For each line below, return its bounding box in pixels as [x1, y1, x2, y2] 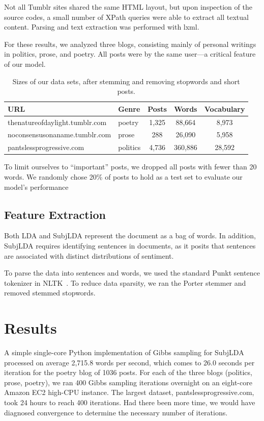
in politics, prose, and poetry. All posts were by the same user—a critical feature [4, 48, 256, 59]
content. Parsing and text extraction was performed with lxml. [4, 21, 199, 32]
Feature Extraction [4, 206, 106, 222]
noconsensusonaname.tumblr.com [8, 129, 111, 140]
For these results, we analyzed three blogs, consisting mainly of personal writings [4, 38, 256, 49]
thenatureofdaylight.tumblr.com [8, 116, 107, 127]
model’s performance [4, 181, 69, 192]
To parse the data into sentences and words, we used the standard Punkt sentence [4, 267, 260, 278]
